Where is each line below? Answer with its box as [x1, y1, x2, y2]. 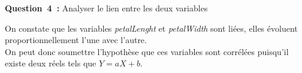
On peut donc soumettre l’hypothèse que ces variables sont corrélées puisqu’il [5, 45, 289, 57]
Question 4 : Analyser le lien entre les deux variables [5, 2, 208, 14]
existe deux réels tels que [5, 57, 96, 69]
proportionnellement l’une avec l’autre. [5, 34, 147, 46]
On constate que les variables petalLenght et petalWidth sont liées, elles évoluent [5, 22, 298, 34]
